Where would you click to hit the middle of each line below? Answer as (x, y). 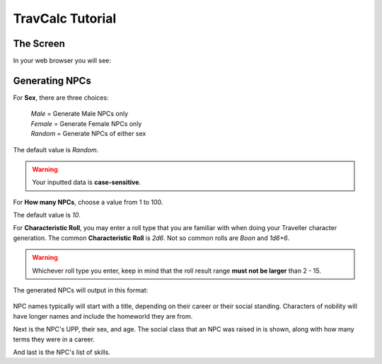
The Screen (39, 44)
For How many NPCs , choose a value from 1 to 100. (88, 202)
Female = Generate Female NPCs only (86, 123)
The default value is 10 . (47, 215)
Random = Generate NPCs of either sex (88, 134)
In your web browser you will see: (62, 61)
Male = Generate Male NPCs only (80, 114)
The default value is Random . (56, 149)
